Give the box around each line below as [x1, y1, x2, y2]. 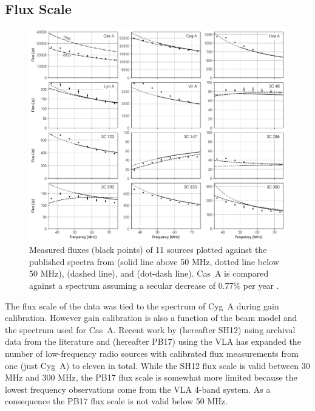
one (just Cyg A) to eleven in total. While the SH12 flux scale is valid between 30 [5, 359, 310, 371]
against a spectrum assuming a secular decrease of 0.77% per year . [29, 279, 279, 292]
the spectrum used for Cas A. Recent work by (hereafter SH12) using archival [5, 323, 296, 336]
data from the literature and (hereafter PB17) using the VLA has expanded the [5, 335, 301, 348]
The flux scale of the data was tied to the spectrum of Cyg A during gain [5, 299, 279, 312]
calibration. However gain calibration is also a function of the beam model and [5, 311, 297, 324]
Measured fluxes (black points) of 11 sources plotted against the [29, 243, 267, 256]
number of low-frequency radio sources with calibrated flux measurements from [5, 347, 299, 360]
